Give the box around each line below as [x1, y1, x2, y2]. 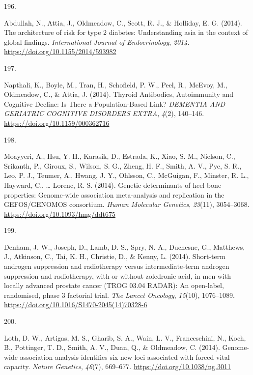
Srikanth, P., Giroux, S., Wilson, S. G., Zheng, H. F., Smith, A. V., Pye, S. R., [4, 160, 242, 171]
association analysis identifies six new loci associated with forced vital [20, 351, 230, 362]
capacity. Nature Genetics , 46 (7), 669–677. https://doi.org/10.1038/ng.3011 [4, 361, 231, 372]
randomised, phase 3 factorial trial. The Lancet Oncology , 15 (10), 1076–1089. [4, 289, 235, 300]
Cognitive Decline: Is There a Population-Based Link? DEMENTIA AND [4, 98, 225, 109]
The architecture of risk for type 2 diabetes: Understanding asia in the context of [4, 27, 248, 37]
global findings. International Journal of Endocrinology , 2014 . [4, 36, 190, 47]
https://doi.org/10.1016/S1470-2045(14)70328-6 [4, 299, 147, 310]
